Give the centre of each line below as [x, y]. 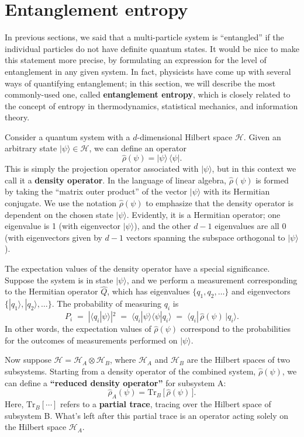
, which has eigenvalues [148, 291]
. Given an [262, 136]
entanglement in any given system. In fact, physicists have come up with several [148, 71]
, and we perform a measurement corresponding [212, 280]
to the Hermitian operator [51, 291]
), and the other [163, 226]
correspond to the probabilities [235, 329]
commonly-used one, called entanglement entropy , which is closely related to [148, 94]
